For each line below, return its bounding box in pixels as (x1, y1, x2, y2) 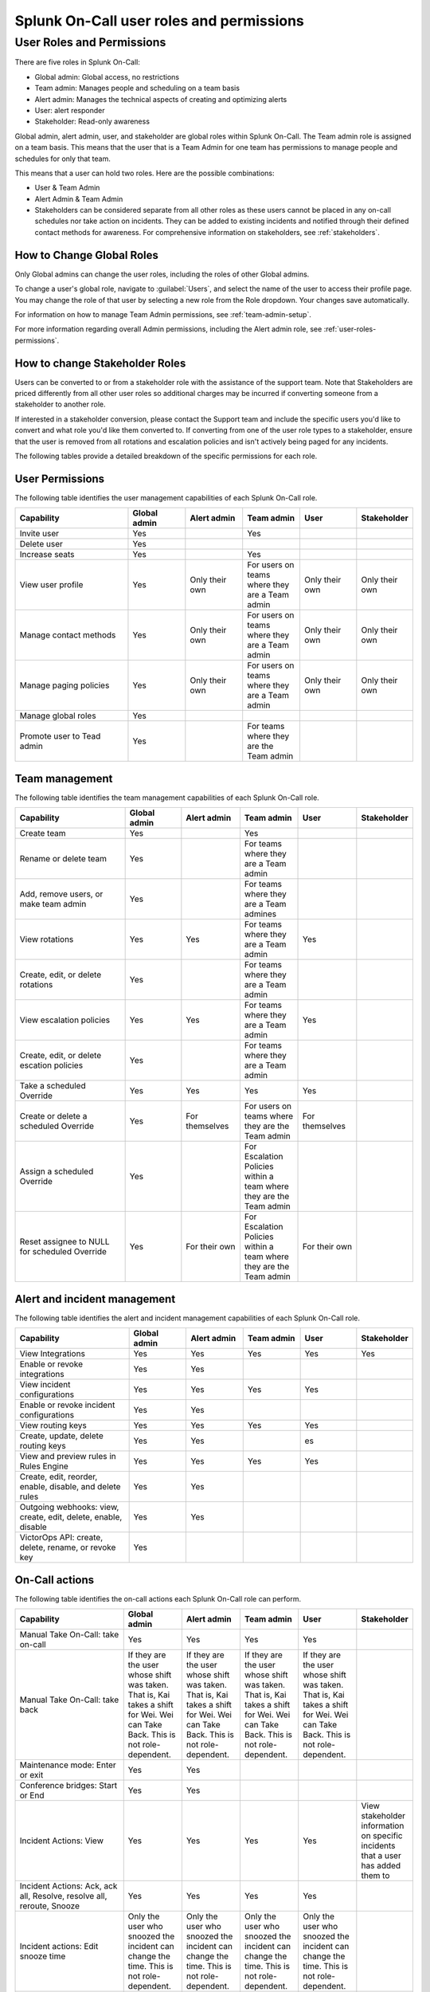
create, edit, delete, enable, (19, 1512, 123, 1523)
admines (244, 908, 277, 920)
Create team (19, 828, 67, 839)
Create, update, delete (19, 1430, 104, 1441)
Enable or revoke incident (19, 1399, 115, 1410)
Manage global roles (19, 710, 96, 721)
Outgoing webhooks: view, (19, 1502, 119, 1513)
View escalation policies (19, 1014, 111, 1025)
